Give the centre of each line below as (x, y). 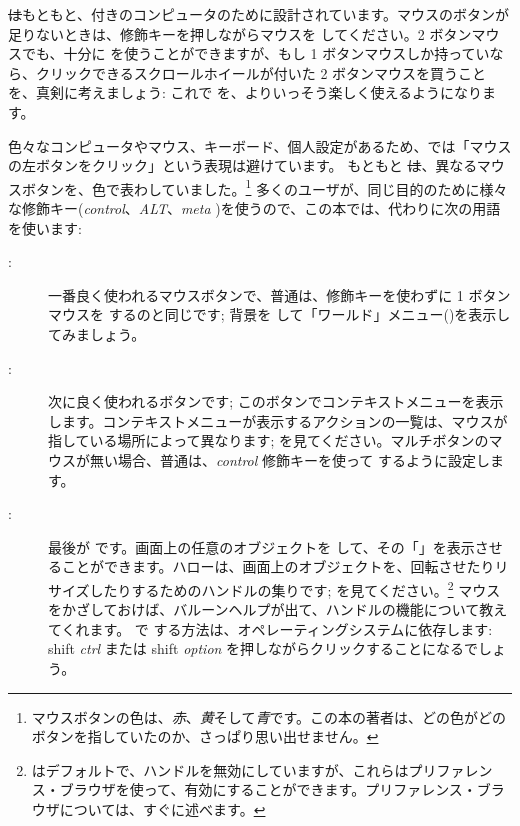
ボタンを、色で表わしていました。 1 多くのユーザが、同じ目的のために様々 (264, 187)
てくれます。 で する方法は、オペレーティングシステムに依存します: (270, 628)
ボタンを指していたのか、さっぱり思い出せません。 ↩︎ (205, 736)
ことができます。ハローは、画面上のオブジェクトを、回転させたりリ (285, 566)
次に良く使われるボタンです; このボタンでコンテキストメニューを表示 (276, 401)
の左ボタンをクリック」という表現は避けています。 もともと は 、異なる (242, 165)
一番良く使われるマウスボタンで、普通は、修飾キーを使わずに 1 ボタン (279, 294)
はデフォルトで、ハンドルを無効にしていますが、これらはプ (227, 769)
